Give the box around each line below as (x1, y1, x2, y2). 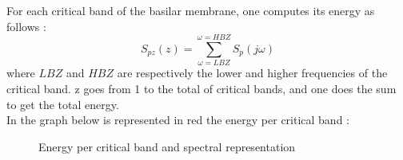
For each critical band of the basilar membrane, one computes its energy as (6, 2, 375, 18)
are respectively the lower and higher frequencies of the (117, 64, 388, 81)
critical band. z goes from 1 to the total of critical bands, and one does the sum (6, 80, 397, 96)
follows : (6, 18, 46, 34)
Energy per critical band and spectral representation (38, 138, 296, 154)
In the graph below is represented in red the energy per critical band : (6, 111, 349, 128)
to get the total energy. (6, 96, 119, 112)
